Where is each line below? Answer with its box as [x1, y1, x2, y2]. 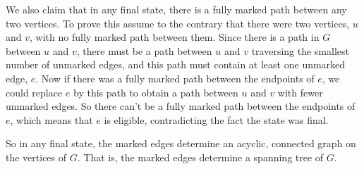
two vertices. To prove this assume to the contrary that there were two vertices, [6, 15, 350, 30]
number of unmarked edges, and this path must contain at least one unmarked [6, 57, 346, 72]
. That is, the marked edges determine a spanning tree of [77, 149, 324, 164]
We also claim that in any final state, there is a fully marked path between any [6, 2, 347, 16]
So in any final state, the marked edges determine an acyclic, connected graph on [6, 136, 356, 151]
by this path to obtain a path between [73, 84, 238, 99]
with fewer [277, 84, 323, 99]
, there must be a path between [76, 43, 212, 58]
